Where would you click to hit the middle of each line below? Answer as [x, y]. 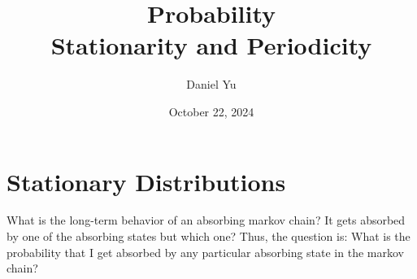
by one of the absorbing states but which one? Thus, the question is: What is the [208, 236]
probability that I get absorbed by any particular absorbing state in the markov [205, 252]
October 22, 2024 [211, 111]
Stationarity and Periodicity [211, 45]
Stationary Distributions [146, 181]
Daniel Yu [211, 84]
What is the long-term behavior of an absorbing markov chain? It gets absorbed [206, 220]
